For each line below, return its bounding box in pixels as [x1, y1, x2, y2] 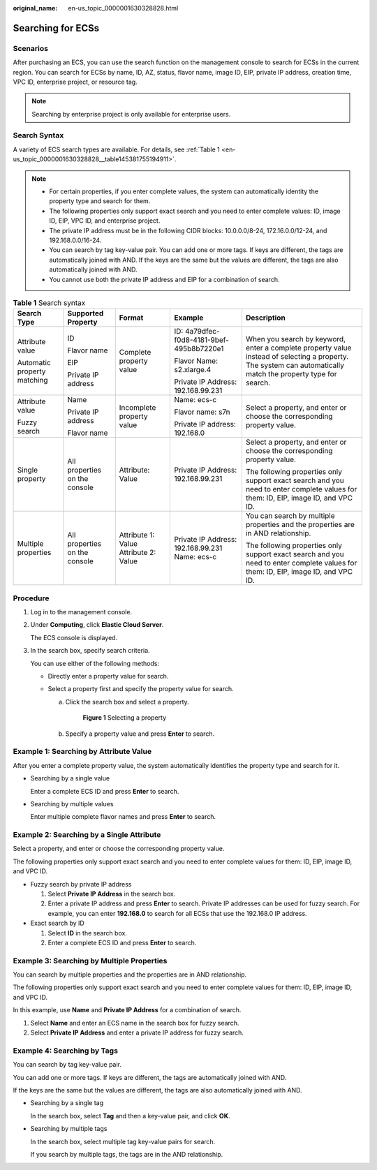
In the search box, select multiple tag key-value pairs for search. [30, 1137, 216, 1146]
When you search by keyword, [245, 334, 346, 344]
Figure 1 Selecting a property [82, 713, 167, 722]
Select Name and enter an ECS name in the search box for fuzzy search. [30, 1019, 239, 1027]
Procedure [13, 593, 50, 603]
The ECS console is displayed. [30, 633, 118, 642]
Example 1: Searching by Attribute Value [13, 747, 152, 757]
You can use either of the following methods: [30, 659, 160, 667]
